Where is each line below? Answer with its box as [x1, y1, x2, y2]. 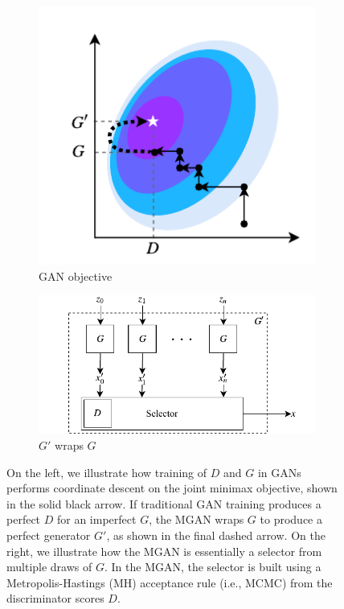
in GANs [257, 463, 301, 480]
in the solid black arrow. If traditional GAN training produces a [6, 495, 321, 512]
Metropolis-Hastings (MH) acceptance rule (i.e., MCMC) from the [6, 574, 333, 590]
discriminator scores [6, 590, 104, 607]
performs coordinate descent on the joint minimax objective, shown [6, 479, 338, 496]
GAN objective [39, 267, 113, 284]
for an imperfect [56, 511, 137, 528]
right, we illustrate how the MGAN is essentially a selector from [6, 542, 322, 559]
